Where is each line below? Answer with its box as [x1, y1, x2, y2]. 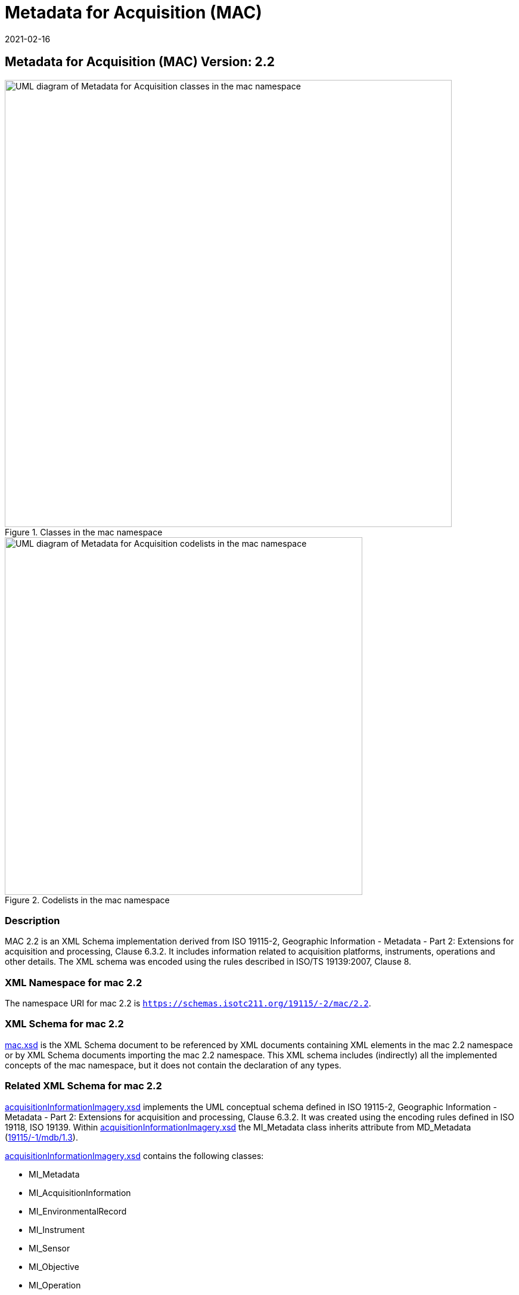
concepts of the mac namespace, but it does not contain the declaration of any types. [5, 1059, 341, 1070]
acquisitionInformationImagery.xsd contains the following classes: [5, 1150, 264, 1161]
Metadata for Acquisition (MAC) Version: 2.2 [5, 54, 275, 70]
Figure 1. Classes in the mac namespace [5, 526, 163, 537]
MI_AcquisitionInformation [29, 1187, 131, 1198]
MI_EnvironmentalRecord [29, 1206, 127, 1216]
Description [5, 914, 60, 927]
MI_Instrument [29, 1224, 85, 1235]
